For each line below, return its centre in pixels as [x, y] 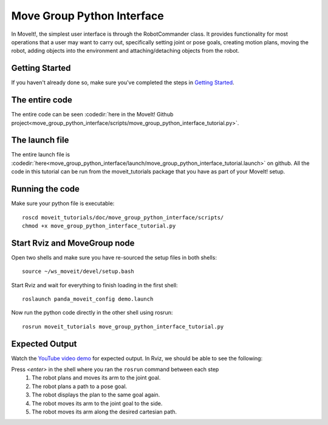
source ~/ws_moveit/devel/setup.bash [78, 272]
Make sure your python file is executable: [63, 204]
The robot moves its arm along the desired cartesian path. [104, 412]
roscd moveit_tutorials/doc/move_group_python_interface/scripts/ [123, 217]
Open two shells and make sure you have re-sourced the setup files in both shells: [114, 257]
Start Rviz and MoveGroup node [73, 243]
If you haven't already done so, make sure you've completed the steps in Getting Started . [123, 82]
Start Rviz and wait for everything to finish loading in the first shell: [95, 285]
